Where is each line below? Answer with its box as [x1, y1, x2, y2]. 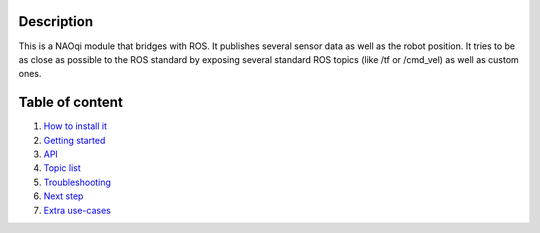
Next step [43, 190, 84, 202]
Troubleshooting [43, 176, 112, 188]
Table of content [18, 94, 124, 111]
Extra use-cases [43, 204, 112, 216]
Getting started [43, 134, 106, 146]
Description [18, 13, 94, 30]
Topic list [43, 162, 81, 174]
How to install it [43, 120, 107, 132]
